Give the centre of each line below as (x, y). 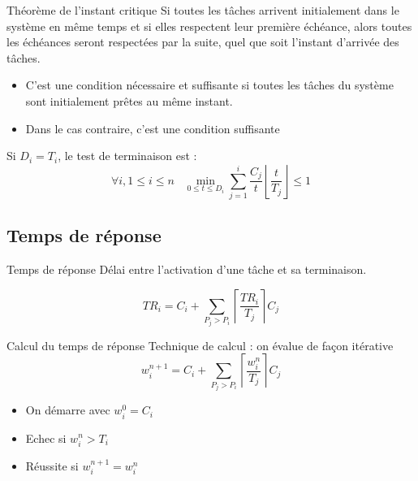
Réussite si (52, 465)
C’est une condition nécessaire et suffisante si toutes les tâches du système (209, 85)
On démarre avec (68, 410)
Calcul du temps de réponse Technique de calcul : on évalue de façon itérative (200, 345)
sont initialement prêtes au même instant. (129, 100)
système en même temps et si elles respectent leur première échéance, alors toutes (209, 26)
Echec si (46, 438)
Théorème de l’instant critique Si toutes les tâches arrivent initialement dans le (203, 10)
